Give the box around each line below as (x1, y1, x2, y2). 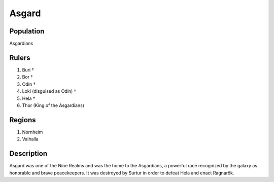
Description (9, 150, 48, 158)
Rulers (9, 53, 30, 62)
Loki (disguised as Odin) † (22, 88, 76, 94)
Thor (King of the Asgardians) (22, 102, 85, 108)
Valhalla (22, 136, 39, 142)
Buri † (22, 66, 35, 73)
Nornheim (22, 129, 43, 135)
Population (9, 27, 45, 35)
